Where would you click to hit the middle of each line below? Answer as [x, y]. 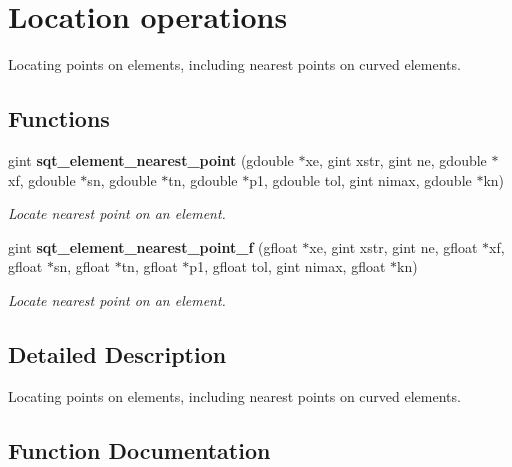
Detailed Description [117, 353]
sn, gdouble [122, 179]
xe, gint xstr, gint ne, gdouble [396, 159]
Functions [59, 118]
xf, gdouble [42, 179]
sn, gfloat [81, 266]
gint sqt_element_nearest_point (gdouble [151, 159]
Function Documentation [139, 449]
